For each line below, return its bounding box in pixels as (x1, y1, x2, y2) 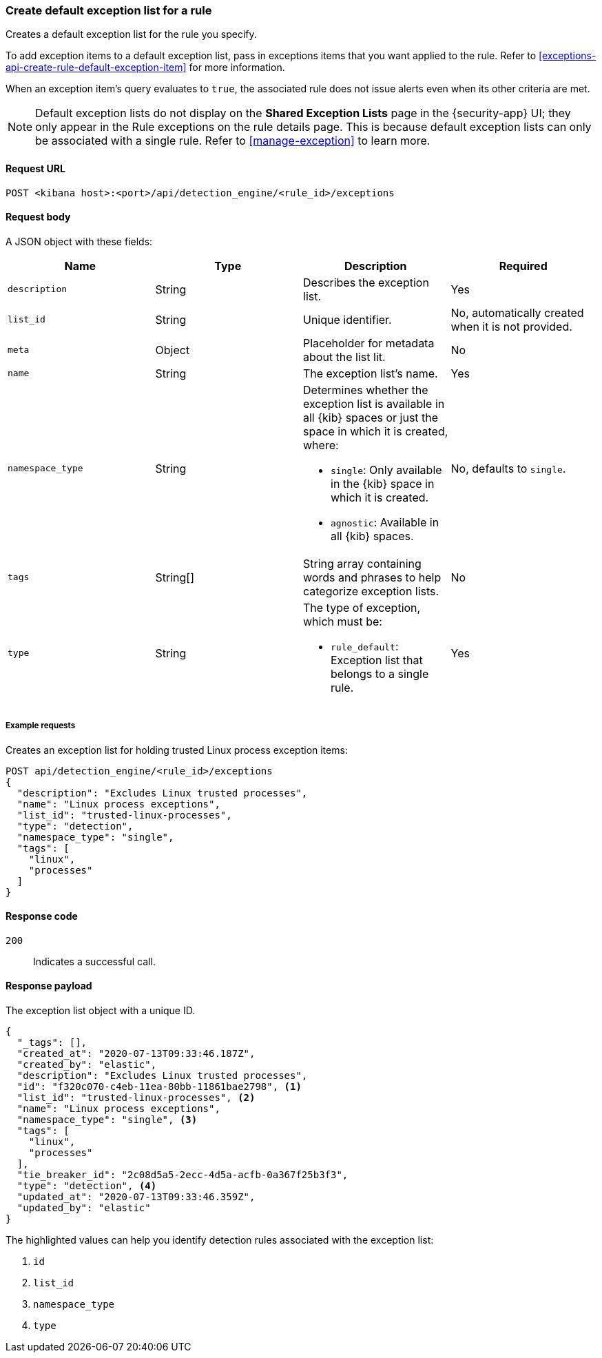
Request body (6, 211, 71, 223)
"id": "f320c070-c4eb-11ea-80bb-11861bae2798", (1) (17, 1081, 302, 1093)
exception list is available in (303, 396, 445, 411)
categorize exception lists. (303, 584, 439, 598)
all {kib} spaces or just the (303, 410, 439, 424)
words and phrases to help (303, 570, 442, 584)
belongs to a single (331, 666, 429, 681)
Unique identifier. (303, 312, 392, 327)
